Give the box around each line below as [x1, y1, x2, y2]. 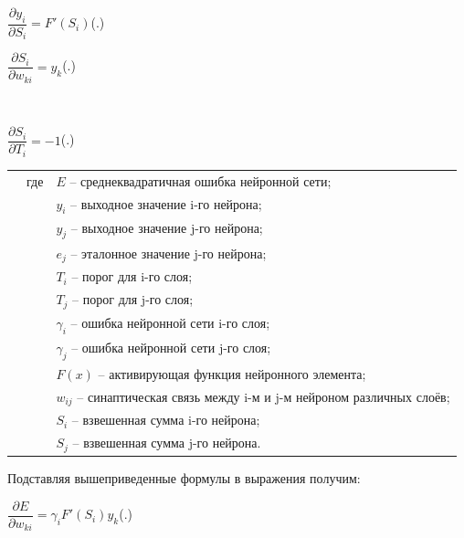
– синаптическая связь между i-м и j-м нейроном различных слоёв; [77, 386, 450, 406]
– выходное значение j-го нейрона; [70, 217, 263, 237]
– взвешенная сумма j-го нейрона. [72, 433, 261, 452]
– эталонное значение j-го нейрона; [70, 243, 267, 262]
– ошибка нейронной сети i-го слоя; [70, 312, 270, 332]
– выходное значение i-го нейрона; [70, 194, 262, 213]
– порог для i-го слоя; [71, 267, 193, 286]
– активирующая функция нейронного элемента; [98, 364, 366, 383]
